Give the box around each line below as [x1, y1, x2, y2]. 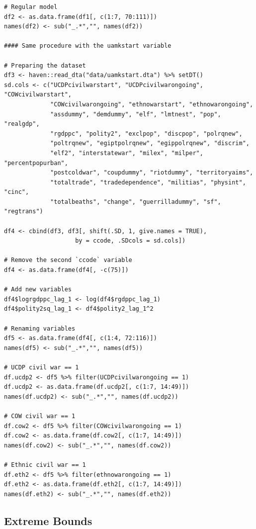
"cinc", [4, 188, 29, 196]
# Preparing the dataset [4, 62, 86, 69]
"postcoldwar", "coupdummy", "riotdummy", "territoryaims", [50, 169, 254, 176]
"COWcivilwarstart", [4, 91, 72, 98]
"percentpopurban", [4, 159, 68, 167]
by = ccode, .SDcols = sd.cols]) [75, 237, 186, 245]
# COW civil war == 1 [4, 412, 76, 420]
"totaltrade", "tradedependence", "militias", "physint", [50, 178, 246, 186]
